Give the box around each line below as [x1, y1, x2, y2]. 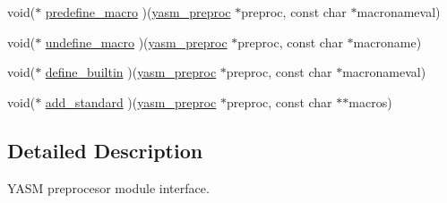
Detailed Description [7, 136, 203, 164]
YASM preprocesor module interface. [7, 178, 210, 197]
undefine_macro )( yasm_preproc [45, 32, 228, 51]
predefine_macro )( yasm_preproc [45, 3, 231, 21]
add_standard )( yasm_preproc [45, 92, 217, 111]
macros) [348, 92, 392, 111]
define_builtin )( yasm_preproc [45, 63, 217, 81]
